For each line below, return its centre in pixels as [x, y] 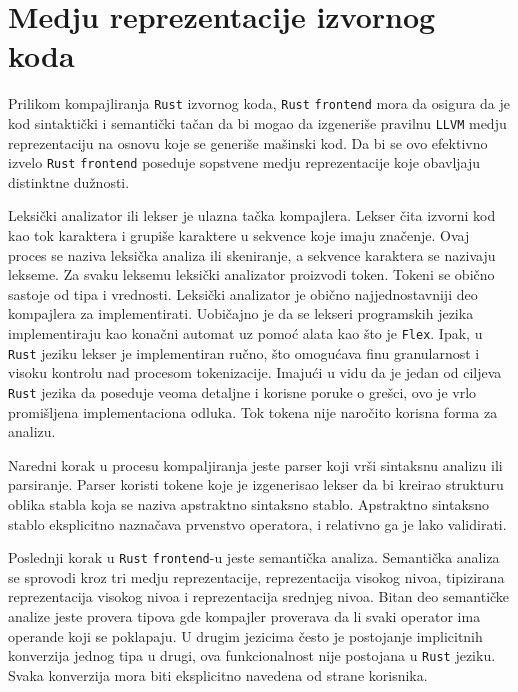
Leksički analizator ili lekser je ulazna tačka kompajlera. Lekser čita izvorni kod [252, 215]
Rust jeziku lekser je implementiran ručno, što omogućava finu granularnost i [244, 352]
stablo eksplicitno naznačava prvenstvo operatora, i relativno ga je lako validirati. [257, 523]
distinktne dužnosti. [69, 181]
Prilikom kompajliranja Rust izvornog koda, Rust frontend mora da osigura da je [259, 103]
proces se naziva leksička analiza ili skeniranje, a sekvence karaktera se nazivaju [252, 254]
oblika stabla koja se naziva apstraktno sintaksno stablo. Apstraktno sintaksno [249, 503]
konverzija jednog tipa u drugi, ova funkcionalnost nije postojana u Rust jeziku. [252, 655]
